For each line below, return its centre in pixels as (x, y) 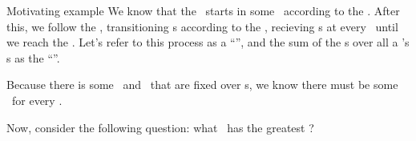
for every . (37, 100)
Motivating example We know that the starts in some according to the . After (203, 10)
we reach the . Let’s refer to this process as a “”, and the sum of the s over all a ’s (208, 42)
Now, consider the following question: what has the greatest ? (160, 127)
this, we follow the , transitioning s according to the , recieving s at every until (202, 26)
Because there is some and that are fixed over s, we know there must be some (202, 85)
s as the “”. (33, 57)
